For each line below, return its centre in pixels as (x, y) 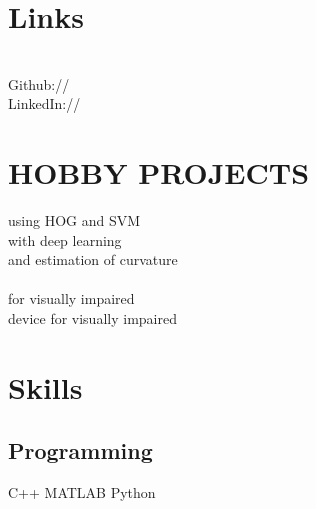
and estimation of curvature (93, 259)
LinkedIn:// (44, 103)
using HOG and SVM (74, 220)
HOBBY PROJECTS (159, 172)
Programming (80, 450)
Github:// (39, 83)
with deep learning (65, 239)
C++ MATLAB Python (82, 492)
